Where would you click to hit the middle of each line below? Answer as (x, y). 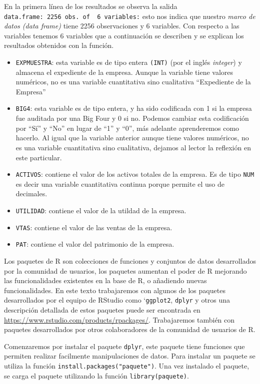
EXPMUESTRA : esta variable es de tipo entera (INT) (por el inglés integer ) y (129, 62)
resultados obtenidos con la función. (59, 45)
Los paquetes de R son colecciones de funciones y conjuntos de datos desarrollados (130, 260)
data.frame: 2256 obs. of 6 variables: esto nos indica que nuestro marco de (130, 16)
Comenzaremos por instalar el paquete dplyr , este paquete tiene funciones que (124, 346)
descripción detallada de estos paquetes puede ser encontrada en (102, 309)
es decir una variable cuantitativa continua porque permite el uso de (120, 184)
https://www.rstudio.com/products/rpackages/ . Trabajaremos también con (119, 319)
